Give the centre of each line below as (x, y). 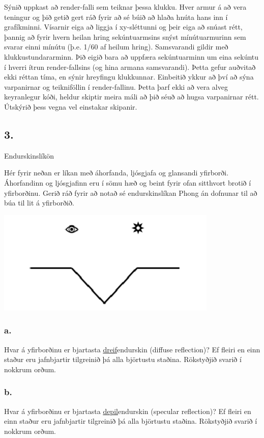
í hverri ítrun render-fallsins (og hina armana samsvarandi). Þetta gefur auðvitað (130, 67)
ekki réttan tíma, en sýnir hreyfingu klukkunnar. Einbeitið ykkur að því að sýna (129, 77)
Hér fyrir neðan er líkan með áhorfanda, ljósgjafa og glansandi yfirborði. (116, 173)
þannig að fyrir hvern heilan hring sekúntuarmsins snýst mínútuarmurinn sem (125, 36)
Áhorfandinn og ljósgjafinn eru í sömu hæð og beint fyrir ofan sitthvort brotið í (128, 182)
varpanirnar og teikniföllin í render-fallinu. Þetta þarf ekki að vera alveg (116, 86)
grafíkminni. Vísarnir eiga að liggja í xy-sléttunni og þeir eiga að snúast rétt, (123, 27)
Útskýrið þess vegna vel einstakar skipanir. (71, 106)
